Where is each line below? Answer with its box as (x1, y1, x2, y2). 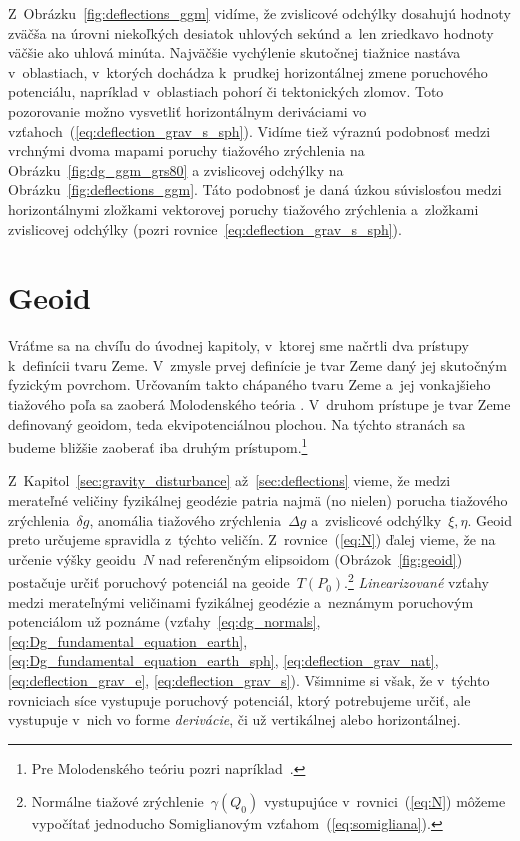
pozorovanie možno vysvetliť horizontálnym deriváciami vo (8, 100, 367, 121)
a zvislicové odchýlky (311, 509, 442, 530)
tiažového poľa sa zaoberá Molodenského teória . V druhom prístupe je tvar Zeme (8, 394, 511, 415)
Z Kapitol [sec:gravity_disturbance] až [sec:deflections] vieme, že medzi (8, 470, 451, 491)
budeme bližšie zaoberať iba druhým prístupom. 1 (8, 434, 308, 457)
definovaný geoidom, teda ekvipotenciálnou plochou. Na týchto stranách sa (8, 413, 466, 434)
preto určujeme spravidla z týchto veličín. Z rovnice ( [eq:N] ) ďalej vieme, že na (8, 529, 496, 550)
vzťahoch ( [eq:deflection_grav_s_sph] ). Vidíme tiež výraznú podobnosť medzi (8, 120, 491, 141)
